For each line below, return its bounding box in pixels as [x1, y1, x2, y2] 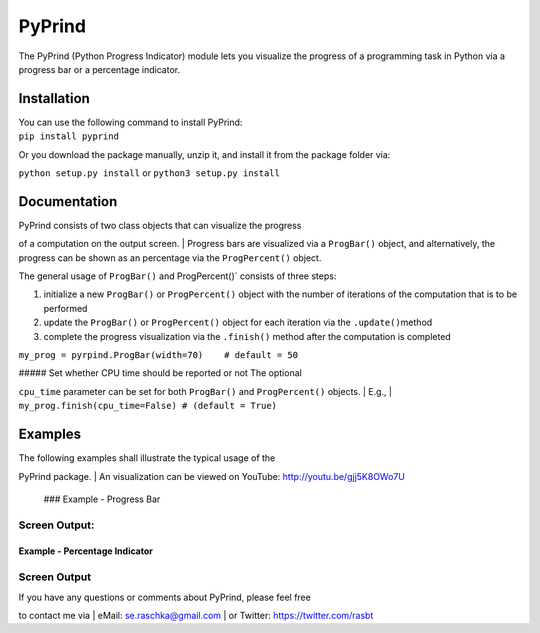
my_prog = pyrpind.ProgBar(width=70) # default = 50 [18, 350, 299, 361]
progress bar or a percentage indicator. [18, 63, 180, 75]
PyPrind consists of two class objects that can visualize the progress [18, 219, 302, 231]
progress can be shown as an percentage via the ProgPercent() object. [18, 251, 322, 264]
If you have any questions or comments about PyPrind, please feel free [18, 591, 312, 603]
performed [43, 302, 88, 314]
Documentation [18, 193, 118, 210]
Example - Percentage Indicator [18, 545, 154, 557]
